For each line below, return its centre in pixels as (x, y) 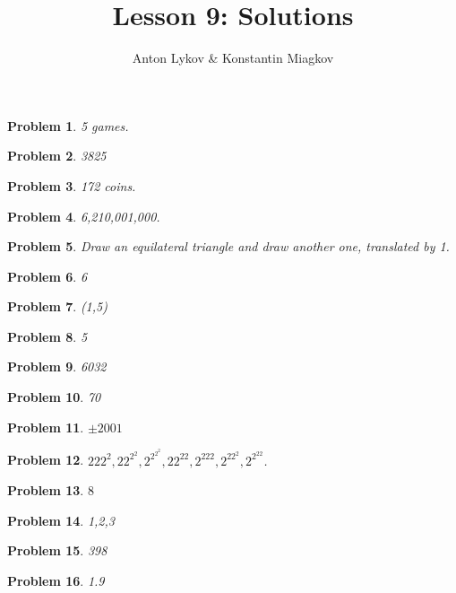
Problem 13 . (46, 490)
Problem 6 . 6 (47, 276)
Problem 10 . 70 (54, 397)
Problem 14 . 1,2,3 (61, 520)
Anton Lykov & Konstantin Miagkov (233, 58)
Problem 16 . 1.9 (56, 580)
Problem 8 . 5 (47, 336)
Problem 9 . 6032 (57, 366)
